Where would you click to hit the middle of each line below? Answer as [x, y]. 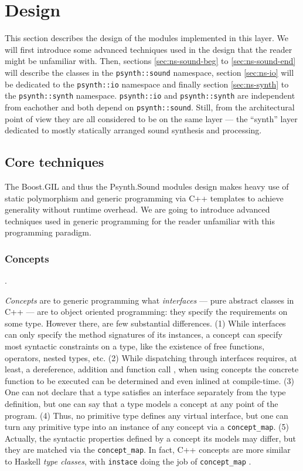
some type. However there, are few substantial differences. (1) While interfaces [145, 323]
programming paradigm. [48, 232]
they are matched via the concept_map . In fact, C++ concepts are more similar [148, 450]
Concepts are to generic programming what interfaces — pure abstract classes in [149, 300]
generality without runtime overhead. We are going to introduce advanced [137, 209]
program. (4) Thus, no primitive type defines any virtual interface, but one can [147, 415]
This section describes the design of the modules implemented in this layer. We [147, 38]
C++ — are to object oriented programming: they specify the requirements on [146, 312]
